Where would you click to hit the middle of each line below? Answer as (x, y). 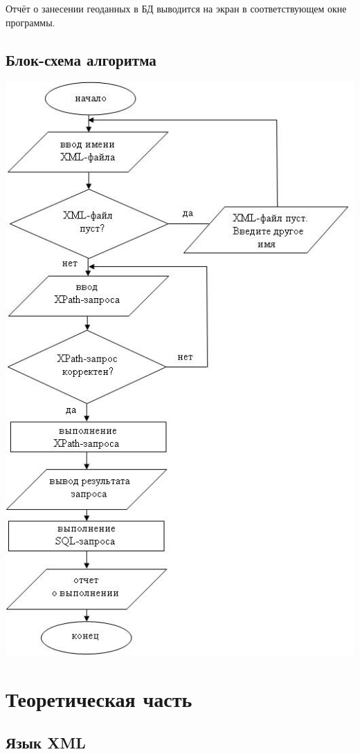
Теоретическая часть (99, 698)
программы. (30, 22)
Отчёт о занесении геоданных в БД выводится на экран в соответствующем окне (176, 8)
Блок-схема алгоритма (81, 59)
